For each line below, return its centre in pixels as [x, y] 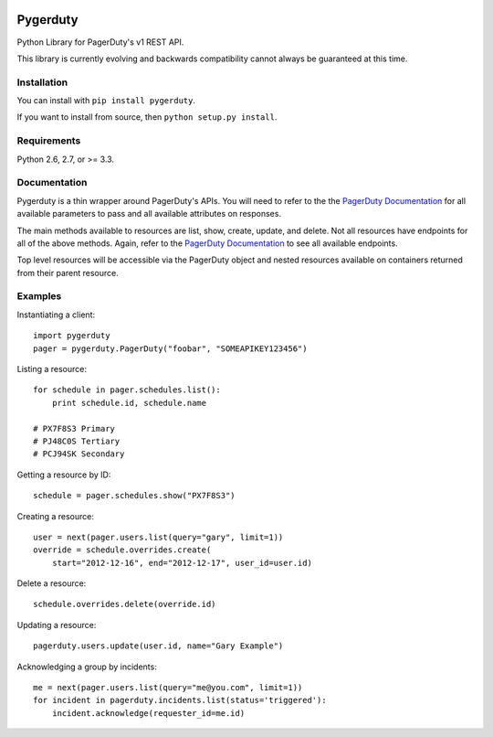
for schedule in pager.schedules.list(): [127, 390]
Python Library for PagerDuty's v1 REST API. [100, 42]
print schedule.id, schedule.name [129, 403]
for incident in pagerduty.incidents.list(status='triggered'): [180, 700]
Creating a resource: [56, 516]
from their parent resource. [68, 272]
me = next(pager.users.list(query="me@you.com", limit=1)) [168, 688]
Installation [42, 82]
